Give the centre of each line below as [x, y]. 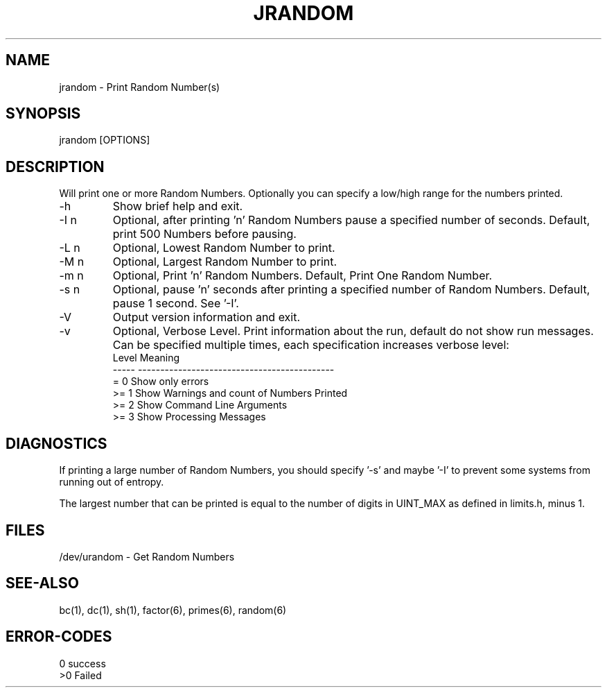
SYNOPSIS [43, 114]
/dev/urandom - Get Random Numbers [147, 556]
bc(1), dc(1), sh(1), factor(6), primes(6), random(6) [173, 610]
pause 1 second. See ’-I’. [176, 303]
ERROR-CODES [59, 637]
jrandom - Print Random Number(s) [140, 87]
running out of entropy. [112, 482]
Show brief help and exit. [178, 206]
